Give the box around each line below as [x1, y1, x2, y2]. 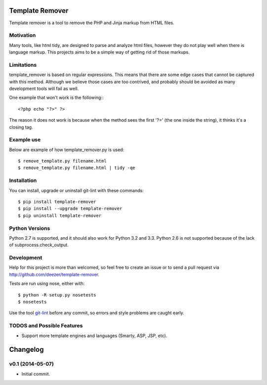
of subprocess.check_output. [9, 242, 69, 248]
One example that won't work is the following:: [9, 94, 104, 101]
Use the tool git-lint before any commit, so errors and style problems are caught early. [9, 310, 184, 316]
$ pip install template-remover [18, 199, 96, 205]
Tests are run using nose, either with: [9, 281, 85, 287]
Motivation [9, 32, 36, 39]
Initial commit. [21, 371, 50, 377]
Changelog [9, 345, 44, 354]
